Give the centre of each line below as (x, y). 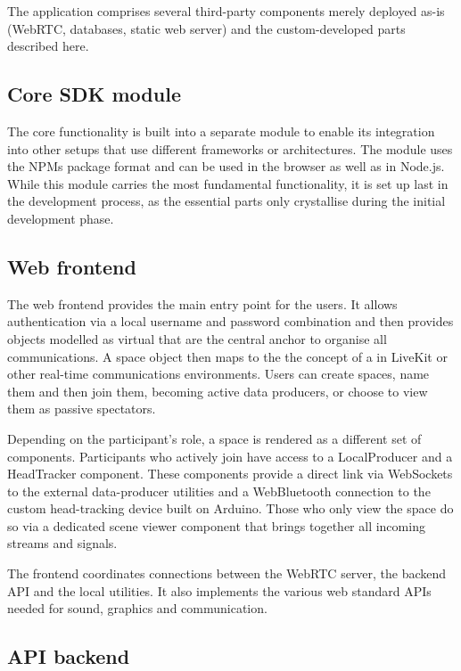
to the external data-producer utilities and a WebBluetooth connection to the (219, 491)
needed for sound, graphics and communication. (137, 608)
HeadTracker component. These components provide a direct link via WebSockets (230, 474)
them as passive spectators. (82, 409)
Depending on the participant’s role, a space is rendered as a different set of (214, 438)
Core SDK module (94, 94)
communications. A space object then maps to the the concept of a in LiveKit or (227, 356)
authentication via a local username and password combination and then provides (230, 321)
